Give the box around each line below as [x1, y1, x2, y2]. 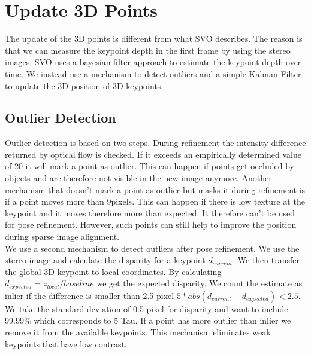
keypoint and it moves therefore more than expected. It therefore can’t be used [5, 206, 295, 219]
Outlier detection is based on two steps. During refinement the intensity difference [5, 136, 306, 149]
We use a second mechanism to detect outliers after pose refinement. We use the [5, 242, 300, 254]
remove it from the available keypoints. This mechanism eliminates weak [5, 326, 271, 338]
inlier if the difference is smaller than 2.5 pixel [5, 289, 174, 301]
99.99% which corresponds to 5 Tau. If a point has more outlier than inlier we [5, 314, 291, 326]
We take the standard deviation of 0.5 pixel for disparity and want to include [5, 302, 288, 315]
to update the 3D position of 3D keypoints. [5, 79, 164, 91]
